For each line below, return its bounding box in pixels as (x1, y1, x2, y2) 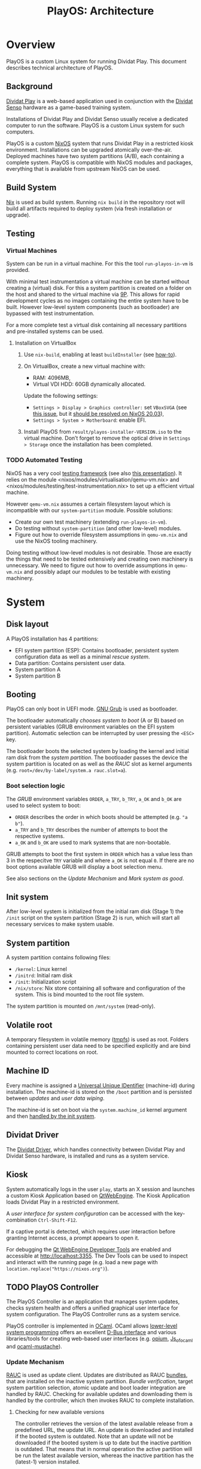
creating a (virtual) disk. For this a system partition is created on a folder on (6, 285, 192, 292)
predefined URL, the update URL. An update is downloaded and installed (14, 1426, 194, 1434)
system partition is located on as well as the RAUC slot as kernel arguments (6, 760, 193, 767)
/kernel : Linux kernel (14, 966, 68, 973)
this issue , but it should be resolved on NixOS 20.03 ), (32, 410, 165, 418)
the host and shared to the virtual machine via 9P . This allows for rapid (6, 291, 180, 298)
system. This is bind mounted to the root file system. (14, 991, 145, 998)
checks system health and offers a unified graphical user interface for (6, 1304, 178, 1311)
